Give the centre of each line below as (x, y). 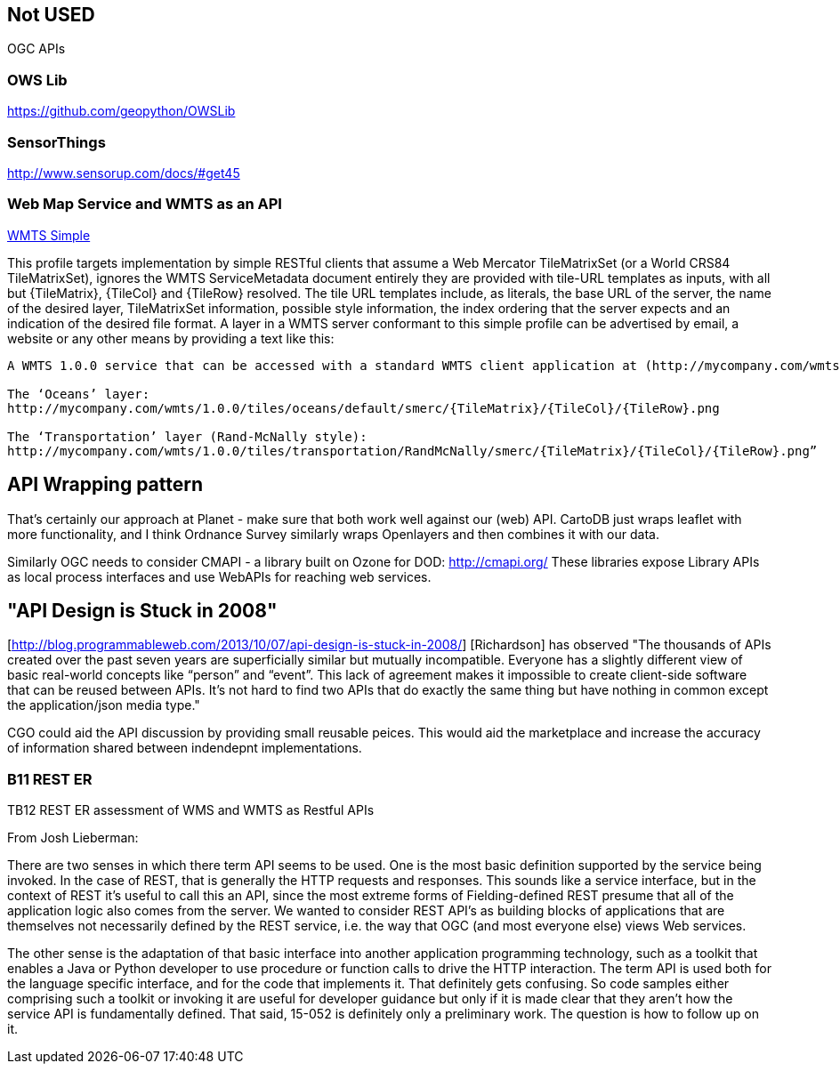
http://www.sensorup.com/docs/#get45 (124, 173)
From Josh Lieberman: (73, 838)
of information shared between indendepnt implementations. (185, 748)
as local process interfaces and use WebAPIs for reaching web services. (219, 576)
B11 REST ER (50, 779)
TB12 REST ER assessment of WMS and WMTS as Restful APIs (191, 810)
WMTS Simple (49, 235)
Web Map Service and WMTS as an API (145, 204)
